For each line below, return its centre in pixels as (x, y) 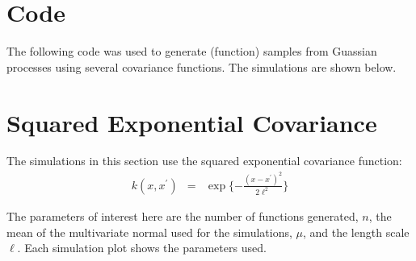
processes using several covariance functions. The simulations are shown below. (202, 66)
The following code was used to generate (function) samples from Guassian (192, 51)
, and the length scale (356, 232)
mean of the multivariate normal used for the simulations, (149, 232)
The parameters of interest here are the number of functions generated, (183, 215)
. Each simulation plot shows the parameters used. (142, 248)
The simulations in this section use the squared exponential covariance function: (204, 161)
